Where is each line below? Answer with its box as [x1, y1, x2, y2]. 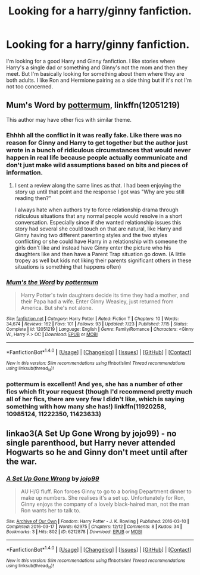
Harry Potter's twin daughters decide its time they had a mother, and [20, 291, 189, 299]
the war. [6, 456, 37, 466]
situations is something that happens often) [14, 263, 121, 270]
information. [6, 168, 43, 177]
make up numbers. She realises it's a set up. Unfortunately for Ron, [20, 494, 186, 501]
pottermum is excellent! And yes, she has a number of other [6, 380, 183, 389]
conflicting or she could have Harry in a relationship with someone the [14, 238, 187, 245]
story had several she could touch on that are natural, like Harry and [14, 225, 182, 232]
